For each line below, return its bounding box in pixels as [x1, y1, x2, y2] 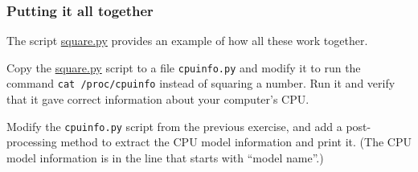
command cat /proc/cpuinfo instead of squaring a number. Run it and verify [6, 75, 395, 92]
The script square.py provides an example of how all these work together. [6, 32, 368, 49]
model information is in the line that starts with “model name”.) [6, 149, 324, 166]
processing [6, 133, 57, 150]
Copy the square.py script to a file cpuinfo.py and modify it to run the [6, 59, 361, 76]
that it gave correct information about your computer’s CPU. [6, 91, 309, 108]
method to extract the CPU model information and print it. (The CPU [60, 133, 412, 150]
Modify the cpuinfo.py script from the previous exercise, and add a [6, 117, 342, 134]
